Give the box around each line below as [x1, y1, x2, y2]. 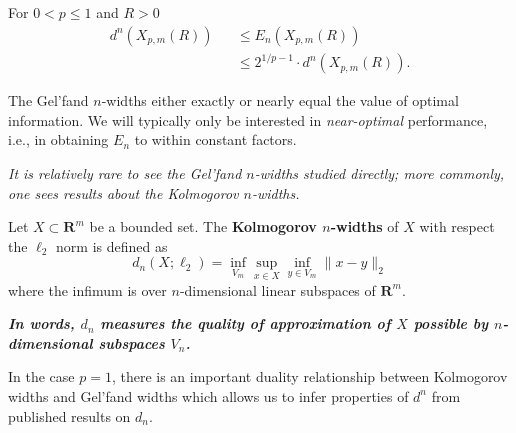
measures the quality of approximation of [100, 313, 391, 334]
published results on [8, 405, 131, 426]
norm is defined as [56, 235, 168, 256]
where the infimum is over [8, 279, 167, 300]
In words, [8, 313, 75, 334]
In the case [8, 366, 75, 387]
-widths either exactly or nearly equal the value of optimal [101, 90, 459, 111]
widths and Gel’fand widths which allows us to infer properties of [8, 385, 409, 406]
